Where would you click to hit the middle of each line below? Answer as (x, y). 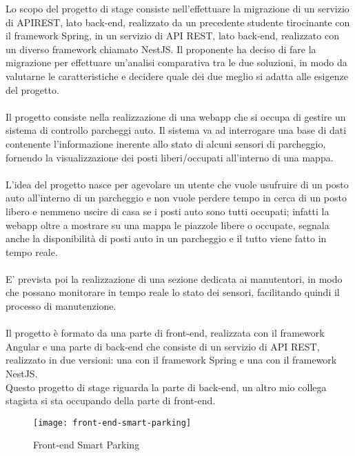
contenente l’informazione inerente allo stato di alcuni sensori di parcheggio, (166, 143)
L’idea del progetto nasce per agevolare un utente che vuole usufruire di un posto (177, 184)
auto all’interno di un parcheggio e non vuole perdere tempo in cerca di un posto (176, 198)
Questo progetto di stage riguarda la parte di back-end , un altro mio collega (166, 387)
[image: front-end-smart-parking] (112, 423)
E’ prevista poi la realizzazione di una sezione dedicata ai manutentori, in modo (174, 278)
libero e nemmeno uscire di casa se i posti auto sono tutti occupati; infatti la (168, 211)
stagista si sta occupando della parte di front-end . (111, 400)
